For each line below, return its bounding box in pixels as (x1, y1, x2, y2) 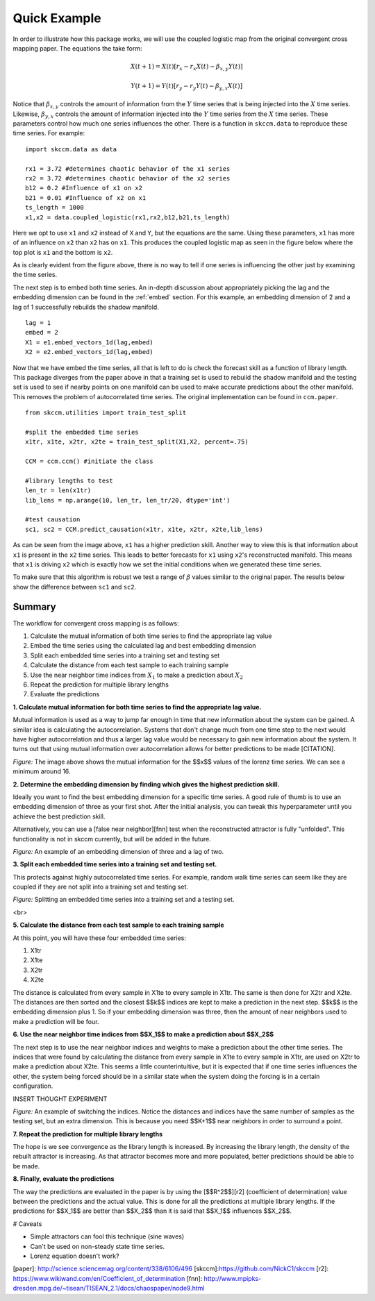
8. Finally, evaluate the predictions (12, 1175, 115, 1183)
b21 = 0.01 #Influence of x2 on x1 (25, 194, 147, 201)
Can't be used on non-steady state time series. (30, 1242, 165, 1250)
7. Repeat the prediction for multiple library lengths (12, 1130, 163, 1138)
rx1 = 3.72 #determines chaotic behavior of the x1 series (25, 165, 231, 173)
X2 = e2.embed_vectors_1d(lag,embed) (25, 348, 154, 356)
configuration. (12, 1082, 53, 1090)
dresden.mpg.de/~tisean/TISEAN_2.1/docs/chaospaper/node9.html (12, 1284, 205, 1293)
